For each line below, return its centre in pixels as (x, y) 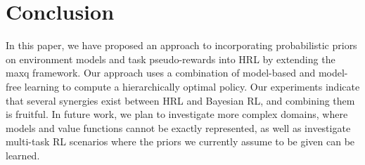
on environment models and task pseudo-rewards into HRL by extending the (171, 59)
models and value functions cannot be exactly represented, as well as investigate (178, 127)
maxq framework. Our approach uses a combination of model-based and (161, 73)
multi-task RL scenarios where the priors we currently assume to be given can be (180, 141)
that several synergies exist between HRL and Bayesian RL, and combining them (180, 100)
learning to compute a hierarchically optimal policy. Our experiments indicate (192, 86)
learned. (23, 155)
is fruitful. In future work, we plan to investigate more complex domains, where (177, 114)
